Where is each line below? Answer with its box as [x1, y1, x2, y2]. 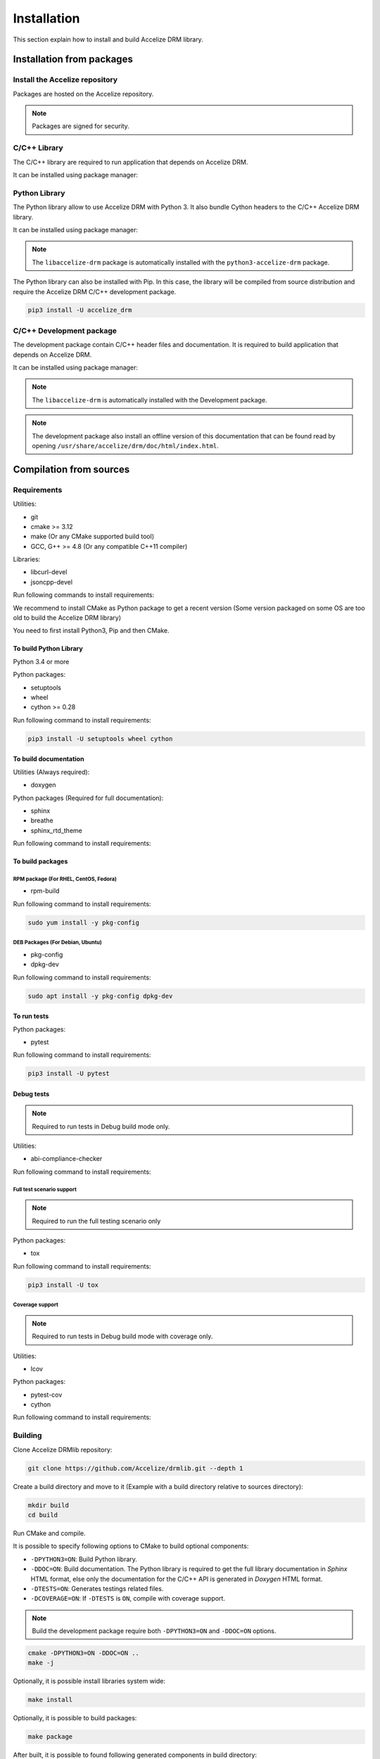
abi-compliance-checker [30, 1155, 103, 1163]
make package [27, 1733, 73, 1741]
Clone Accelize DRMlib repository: [13, 1445, 113, 1454]
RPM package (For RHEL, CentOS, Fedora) [13, 875, 118, 882]
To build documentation [13, 755, 84, 763]
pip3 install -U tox [27, 1281, 99, 1289]
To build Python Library [13, 644, 84, 653]
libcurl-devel [30, 568, 68, 576]
